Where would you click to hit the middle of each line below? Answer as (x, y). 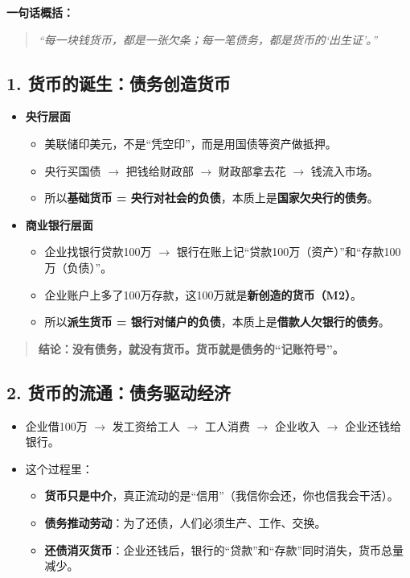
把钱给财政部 (160, 170)
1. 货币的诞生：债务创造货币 (119, 83)
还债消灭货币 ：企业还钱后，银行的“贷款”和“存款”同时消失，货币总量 (224, 549)
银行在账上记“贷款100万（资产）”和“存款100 (289, 252)
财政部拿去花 (252, 170)
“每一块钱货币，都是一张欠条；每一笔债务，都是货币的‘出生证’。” (208, 39)
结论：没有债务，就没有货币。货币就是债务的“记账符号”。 (191, 348)
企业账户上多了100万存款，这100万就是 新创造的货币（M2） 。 (203, 294)
